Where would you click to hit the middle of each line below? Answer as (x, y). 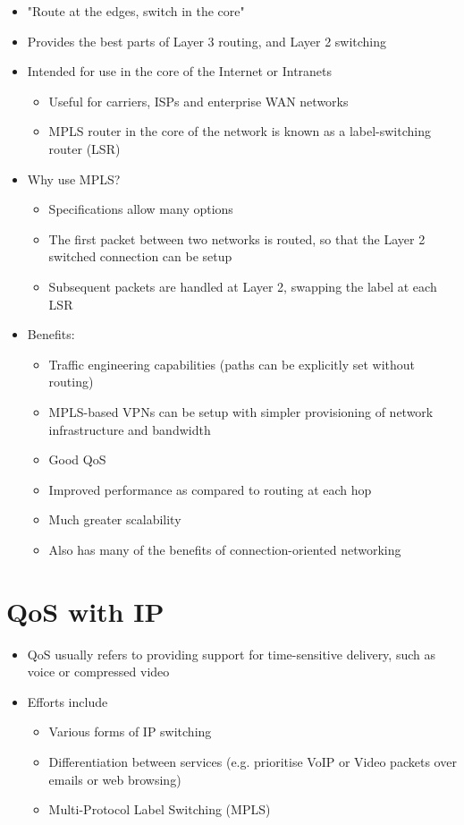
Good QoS (77, 459)
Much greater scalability (115, 519)
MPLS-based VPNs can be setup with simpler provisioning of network (241, 411)
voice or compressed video (98, 672)
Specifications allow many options (141, 209)
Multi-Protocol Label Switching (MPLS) (160, 809)
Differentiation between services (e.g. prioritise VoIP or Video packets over (253, 761)
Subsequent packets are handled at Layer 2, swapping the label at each (243, 286)
